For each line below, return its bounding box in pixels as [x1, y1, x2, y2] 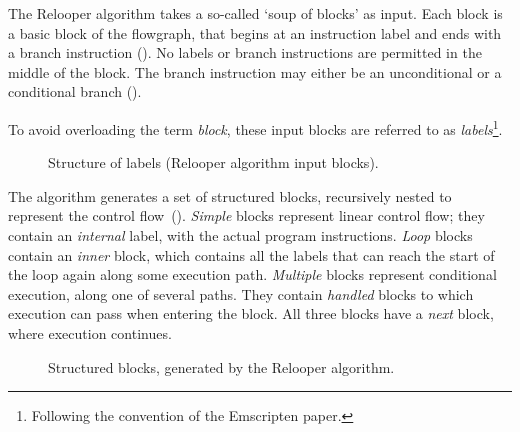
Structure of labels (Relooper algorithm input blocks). [48, 152, 379, 173]
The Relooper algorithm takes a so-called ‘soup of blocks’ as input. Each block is [8, 3, 503, 23]
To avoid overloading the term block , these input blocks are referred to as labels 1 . [8, 115, 503, 139]
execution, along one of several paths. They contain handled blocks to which [8, 283, 474, 304]
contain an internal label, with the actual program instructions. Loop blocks [8, 225, 473, 245]
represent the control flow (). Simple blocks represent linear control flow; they [8, 205, 485, 226]
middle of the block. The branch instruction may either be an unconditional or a [8, 61, 502, 82]
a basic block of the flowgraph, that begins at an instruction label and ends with [8, 22, 502, 43]
